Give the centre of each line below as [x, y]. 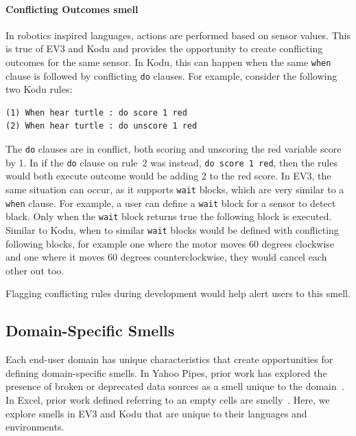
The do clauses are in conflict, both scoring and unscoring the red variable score [174, 149]
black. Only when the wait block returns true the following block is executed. [169, 216]
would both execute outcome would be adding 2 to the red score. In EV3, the [168, 176]
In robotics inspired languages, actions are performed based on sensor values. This [178, 35]
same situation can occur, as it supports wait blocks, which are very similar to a [175, 189]
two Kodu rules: [39, 89]
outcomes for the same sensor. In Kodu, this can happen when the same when [168, 62]
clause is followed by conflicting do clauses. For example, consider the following [171, 75]
